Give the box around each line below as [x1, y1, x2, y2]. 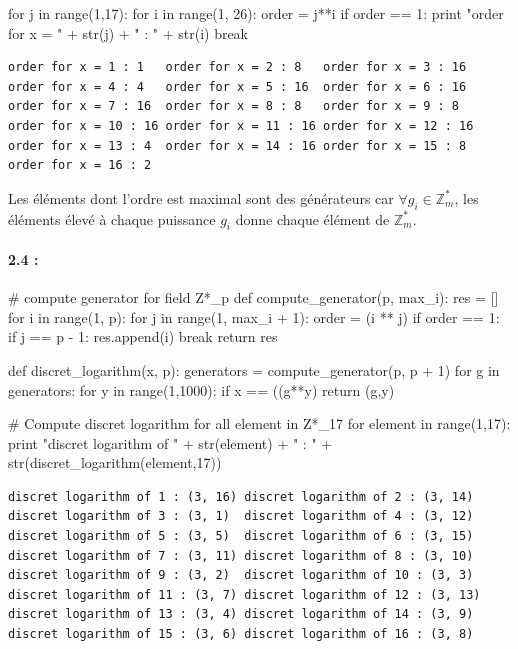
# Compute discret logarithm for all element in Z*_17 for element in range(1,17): [8, 413, 511, 434]
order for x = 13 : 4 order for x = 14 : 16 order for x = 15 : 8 [8, 138, 467, 153]
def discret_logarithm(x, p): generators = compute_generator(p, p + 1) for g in [8, 359, 500, 380]
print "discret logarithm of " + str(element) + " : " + [8, 432, 333, 453]
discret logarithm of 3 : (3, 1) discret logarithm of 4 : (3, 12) [8, 509, 474, 524]
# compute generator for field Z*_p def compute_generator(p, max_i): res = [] [8, 287, 499, 308]
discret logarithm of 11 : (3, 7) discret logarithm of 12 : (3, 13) [8, 587, 481, 602]
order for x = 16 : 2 [8, 158, 152, 173]
